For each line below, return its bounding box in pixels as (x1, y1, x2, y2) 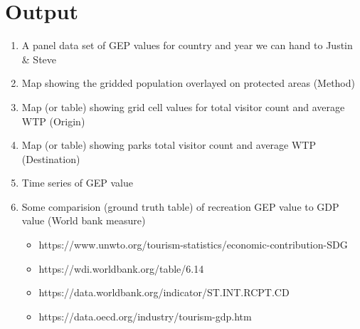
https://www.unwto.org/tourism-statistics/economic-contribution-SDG (38, 237, 348, 252)
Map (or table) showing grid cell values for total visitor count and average (21, 99, 345, 114)
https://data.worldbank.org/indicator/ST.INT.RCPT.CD (38, 285, 290, 300)
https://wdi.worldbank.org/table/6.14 (38, 261, 204, 276)
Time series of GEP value (21, 175, 134, 190)
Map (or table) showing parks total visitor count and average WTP (21, 137, 317, 152)
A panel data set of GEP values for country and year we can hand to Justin (21, 38, 353, 53)
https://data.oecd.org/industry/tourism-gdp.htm (38, 308, 252, 323)
